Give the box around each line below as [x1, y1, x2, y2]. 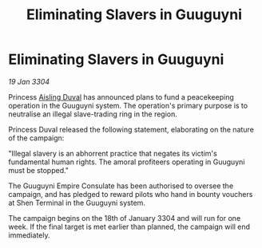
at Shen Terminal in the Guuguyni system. [8, 198, 146, 207]
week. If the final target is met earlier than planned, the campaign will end [8, 222, 250, 231]
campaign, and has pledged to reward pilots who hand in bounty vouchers [8, 189, 253, 199]
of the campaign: [8, 133, 65, 143]
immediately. [8, 230, 50, 240]
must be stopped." [8, 165, 69, 175]
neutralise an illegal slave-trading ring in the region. [8, 109, 178, 119]
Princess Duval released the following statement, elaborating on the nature [8, 124, 254, 134]
